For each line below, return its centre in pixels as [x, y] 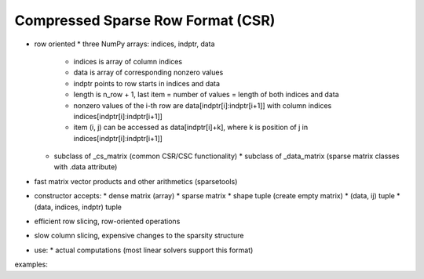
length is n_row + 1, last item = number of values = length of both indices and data [206, 95]
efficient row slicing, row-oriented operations [107, 221]
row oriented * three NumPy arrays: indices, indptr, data [124, 44]
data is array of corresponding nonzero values [148, 72]
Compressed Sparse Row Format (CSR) [145, 20]
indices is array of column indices [128, 61]
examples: [31, 265]
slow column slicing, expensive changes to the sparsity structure [139, 236]
